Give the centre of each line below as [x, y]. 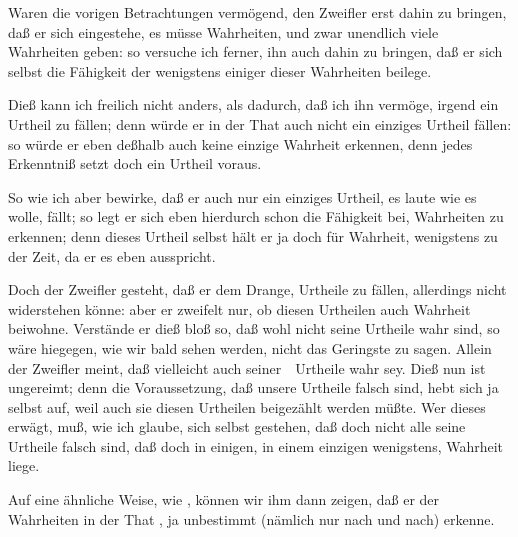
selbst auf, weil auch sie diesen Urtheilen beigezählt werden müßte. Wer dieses [247, 406]
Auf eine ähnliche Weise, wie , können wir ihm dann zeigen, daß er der [224, 499]
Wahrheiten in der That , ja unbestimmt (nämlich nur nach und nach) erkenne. [251, 518]
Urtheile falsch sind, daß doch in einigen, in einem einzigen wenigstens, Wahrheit [256, 445]
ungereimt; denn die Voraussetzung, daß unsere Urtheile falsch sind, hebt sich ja [253, 387]
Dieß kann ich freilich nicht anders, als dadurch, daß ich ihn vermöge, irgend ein [253, 104]
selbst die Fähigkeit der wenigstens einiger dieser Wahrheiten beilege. [220, 70]
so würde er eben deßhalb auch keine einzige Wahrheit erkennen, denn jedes [240, 143]
